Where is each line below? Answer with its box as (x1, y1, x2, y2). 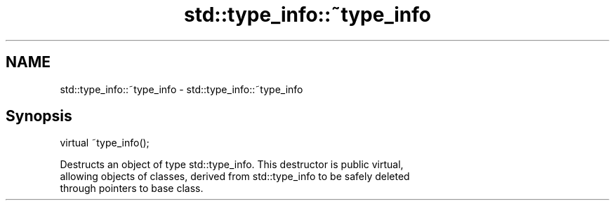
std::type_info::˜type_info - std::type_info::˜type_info (60, 83, 303, 95)
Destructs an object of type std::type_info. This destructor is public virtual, (60, 158, 404, 171)
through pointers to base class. (60, 182, 204, 195)
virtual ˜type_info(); (60, 137, 150, 149)
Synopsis (6, 107, 72, 125)
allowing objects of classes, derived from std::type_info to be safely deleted (60, 170, 410, 183)
